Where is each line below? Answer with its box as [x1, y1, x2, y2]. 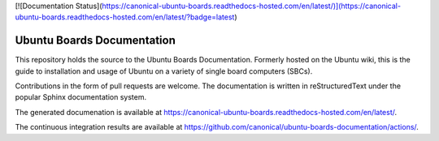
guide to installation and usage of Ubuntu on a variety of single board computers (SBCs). [15, 66, 313, 76]
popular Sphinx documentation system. [15, 92, 146, 102]
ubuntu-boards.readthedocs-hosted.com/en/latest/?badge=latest [15, 12, 235, 22]
